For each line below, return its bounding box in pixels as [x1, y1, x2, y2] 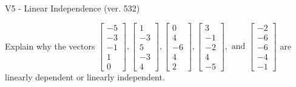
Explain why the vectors [5, 39, 95, 52]
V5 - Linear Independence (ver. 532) [5, 2, 140, 14]
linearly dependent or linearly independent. [5, 70, 165, 83]
